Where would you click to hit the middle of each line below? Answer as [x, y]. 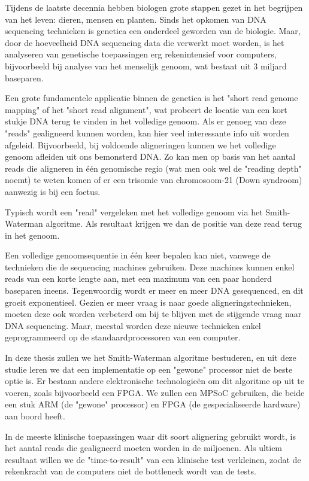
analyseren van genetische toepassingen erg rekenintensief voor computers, [141, 54]
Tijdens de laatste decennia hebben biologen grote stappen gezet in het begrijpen [154, 7]
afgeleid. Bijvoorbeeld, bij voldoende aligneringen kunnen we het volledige [140, 144]
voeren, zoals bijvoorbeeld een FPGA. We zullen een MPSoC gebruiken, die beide [155, 392]
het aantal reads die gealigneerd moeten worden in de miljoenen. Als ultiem [144, 448]
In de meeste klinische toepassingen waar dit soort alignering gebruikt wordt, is [150, 436]
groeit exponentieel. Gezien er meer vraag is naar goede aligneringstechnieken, [148, 302]
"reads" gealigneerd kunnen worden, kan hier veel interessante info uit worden [147, 133]
